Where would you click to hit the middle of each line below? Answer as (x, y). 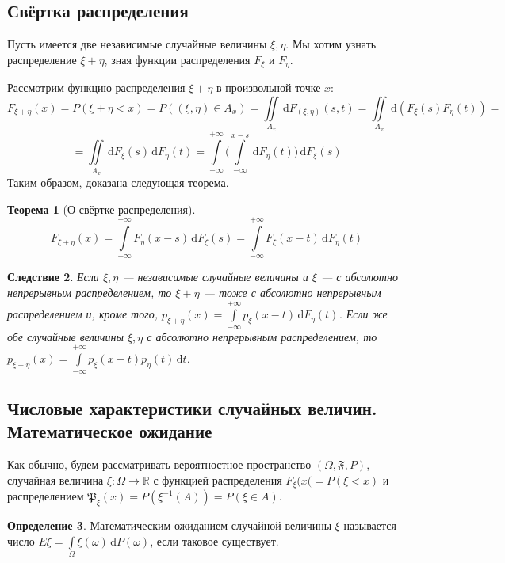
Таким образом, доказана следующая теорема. (118, 183)
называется (370, 525)
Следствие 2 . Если (53, 277)
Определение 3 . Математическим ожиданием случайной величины (170, 525)
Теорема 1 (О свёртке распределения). (101, 209)
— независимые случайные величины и (215, 277)
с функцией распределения (218, 479)
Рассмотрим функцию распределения (96, 87)
